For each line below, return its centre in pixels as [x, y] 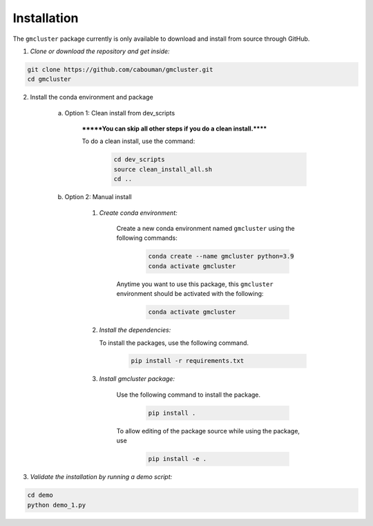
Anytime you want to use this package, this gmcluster [195, 284]
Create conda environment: [138, 213]
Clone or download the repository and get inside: [100, 51]
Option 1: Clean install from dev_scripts [120, 113]
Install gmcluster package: [137, 379]
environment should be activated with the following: [190, 294]
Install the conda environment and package [92, 97]
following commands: [147, 238]
